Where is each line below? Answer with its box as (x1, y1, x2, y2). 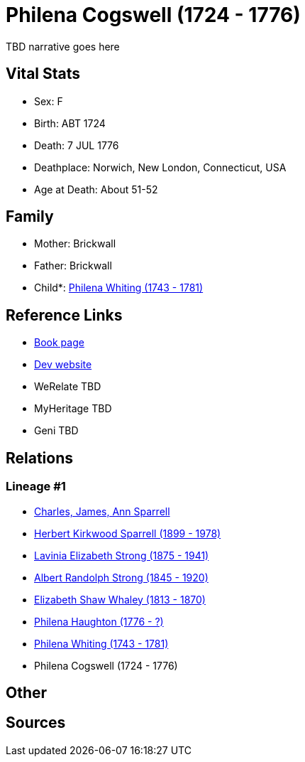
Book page (34, 336, 84, 349)
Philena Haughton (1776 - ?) (34, 615, 164, 628)
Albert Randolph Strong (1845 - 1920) (34, 571, 209, 584)
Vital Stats (6, 65, 81, 83)
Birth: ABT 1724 (34, 117, 106, 129)
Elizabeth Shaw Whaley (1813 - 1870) (34, 593, 206, 606)
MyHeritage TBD (34, 402, 112, 415)
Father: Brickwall (34, 259, 112, 272)
